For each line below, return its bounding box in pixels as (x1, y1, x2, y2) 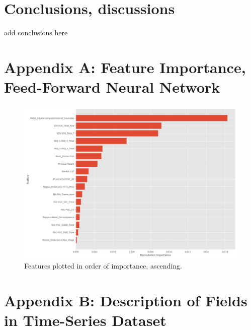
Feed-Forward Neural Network (4, 77, 220, 97)
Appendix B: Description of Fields (4, 290, 247, 311)
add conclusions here (4, 27, 68, 38)
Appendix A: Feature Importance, (4, 56, 246, 77)
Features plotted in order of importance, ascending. (24, 260, 182, 271)
